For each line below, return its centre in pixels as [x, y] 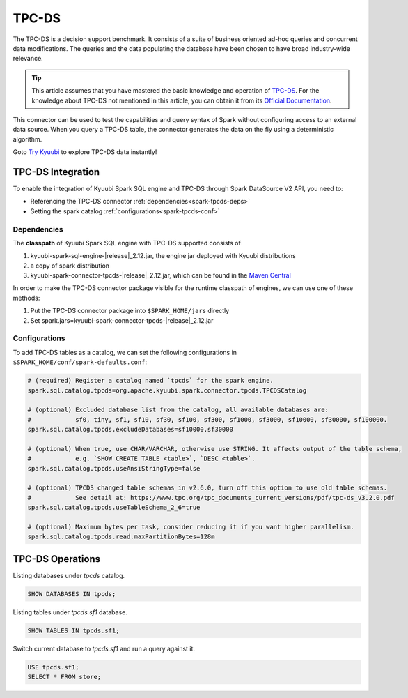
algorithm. [28, 139]
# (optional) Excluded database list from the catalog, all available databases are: [178, 410]
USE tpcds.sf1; [53, 667]
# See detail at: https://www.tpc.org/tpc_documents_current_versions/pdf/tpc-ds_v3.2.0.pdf [211, 498]
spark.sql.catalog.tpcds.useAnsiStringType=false [114, 468]
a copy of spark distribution [70, 266]
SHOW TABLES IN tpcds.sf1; [73, 630]
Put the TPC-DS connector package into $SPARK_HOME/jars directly [130, 311]
